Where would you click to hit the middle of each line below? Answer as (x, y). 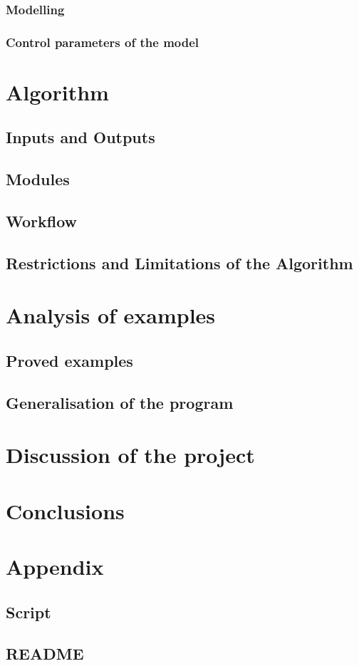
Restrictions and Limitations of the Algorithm (179, 262)
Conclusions (65, 510)
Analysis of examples (111, 315)
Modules (38, 179)
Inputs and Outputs (80, 137)
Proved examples (69, 360)
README (45, 654)
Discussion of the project (130, 455)
